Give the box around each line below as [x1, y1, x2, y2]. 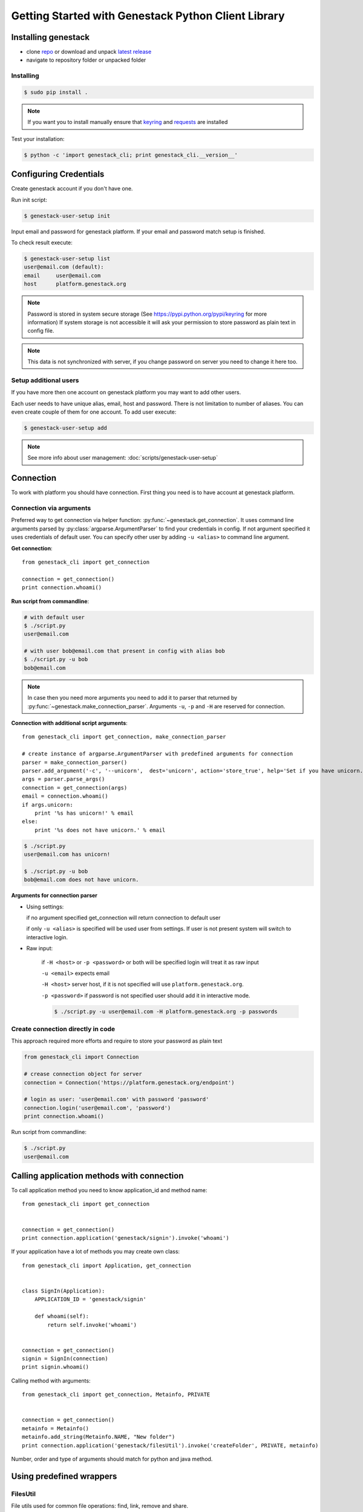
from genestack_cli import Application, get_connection [22, 1262, 191, 1269]
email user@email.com [24, 272, 101, 279]
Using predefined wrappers [11, 1471, 117, 1481]
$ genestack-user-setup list [24, 255, 111, 262]
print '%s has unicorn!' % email [34, 809, 134, 816]
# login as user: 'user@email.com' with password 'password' [24, 1096, 209, 1103]
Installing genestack [11, 32, 90, 42]
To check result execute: [11, 239, 73, 246]
